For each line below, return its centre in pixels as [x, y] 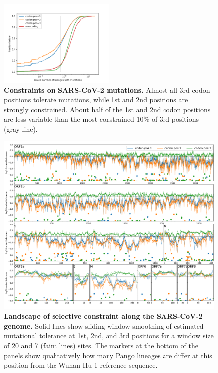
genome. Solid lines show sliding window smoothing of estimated [104, 326]
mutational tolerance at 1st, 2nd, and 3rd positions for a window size [109, 336]
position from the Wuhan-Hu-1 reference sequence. [81, 365]
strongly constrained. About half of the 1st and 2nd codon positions [107, 109]
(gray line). [21, 128]
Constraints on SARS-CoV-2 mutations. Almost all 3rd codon [107, 90]
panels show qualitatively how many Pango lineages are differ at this [108, 355]
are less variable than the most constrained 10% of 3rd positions [101, 119]
